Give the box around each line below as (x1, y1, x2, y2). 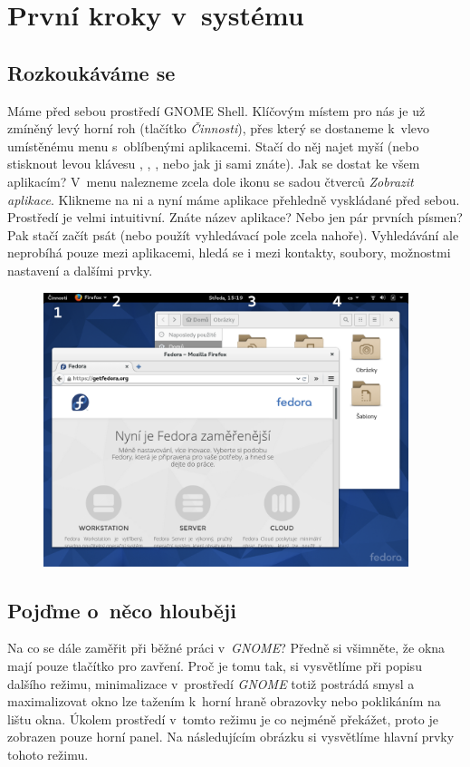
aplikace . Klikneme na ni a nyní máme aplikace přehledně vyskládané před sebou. (7, 189, 460, 209)
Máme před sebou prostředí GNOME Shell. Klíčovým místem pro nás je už (7, 101, 426, 120)
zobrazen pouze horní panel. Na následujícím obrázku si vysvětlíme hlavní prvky (7, 727, 455, 746)
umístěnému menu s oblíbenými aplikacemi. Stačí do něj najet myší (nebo (7, 136, 419, 155)
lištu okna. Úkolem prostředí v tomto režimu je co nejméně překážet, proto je (7, 709, 438, 728)
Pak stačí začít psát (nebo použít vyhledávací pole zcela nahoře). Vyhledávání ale (7, 225, 459, 244)
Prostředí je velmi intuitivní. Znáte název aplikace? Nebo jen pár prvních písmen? (7, 208, 463, 227)
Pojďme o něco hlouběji (7, 596, 236, 624)
